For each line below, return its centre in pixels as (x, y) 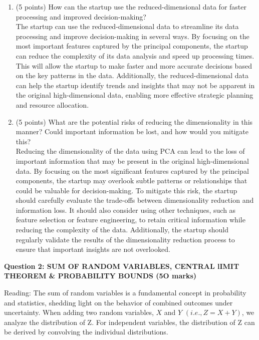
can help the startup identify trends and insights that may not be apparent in (135, 85)
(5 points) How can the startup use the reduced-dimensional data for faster (131, 7)
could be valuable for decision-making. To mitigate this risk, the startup (126, 190)
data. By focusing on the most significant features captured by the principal (132, 171)
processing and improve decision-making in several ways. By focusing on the (133, 36)
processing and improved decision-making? (81, 16)
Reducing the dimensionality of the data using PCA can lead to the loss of (130, 151)
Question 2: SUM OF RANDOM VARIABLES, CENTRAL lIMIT (122, 266)
